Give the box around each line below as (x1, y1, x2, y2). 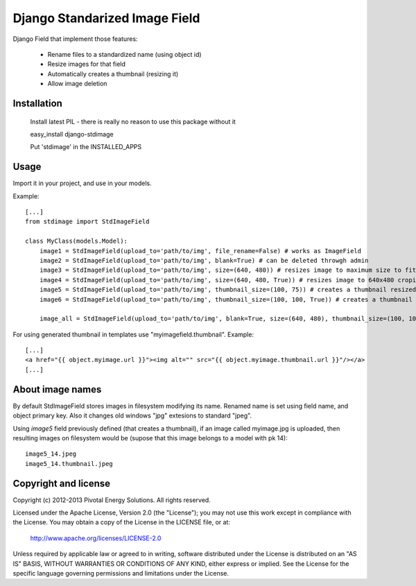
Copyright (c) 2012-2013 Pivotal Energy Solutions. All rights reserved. (12, 496, 211, 504)
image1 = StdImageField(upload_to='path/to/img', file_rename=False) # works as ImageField (39, 247, 362, 255)
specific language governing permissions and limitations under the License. (12, 569, 229, 577)
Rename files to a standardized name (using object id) (47, 50, 202, 58)
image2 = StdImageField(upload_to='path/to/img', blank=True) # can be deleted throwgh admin (39, 257, 369, 264)
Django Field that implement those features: (12, 35, 138, 43)
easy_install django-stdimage (30, 130, 114, 138)
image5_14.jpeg (25, 450, 77, 458)
